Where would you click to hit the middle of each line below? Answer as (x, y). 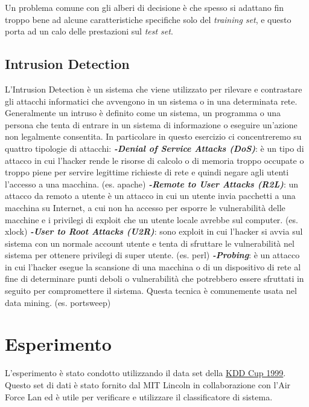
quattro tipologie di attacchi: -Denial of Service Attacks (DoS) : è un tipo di (154, 148)
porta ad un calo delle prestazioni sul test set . (89, 31)
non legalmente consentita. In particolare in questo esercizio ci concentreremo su (153, 136)
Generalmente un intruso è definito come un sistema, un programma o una (143, 113)
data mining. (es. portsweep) (58, 302)
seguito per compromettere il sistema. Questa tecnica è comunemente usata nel (151, 291)
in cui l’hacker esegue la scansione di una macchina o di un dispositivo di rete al (153, 266)
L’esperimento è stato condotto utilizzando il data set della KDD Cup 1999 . (145, 373)
